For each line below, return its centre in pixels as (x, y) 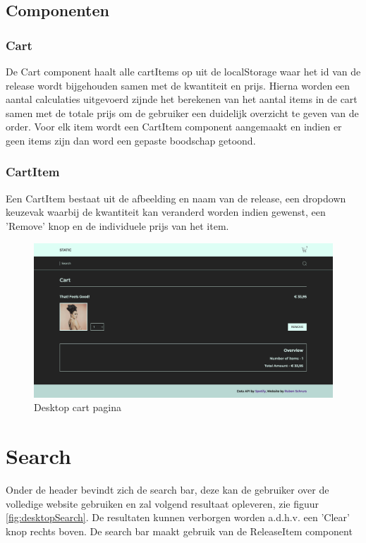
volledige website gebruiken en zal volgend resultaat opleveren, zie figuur (163, 503)
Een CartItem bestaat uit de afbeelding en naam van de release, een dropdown (176, 198)
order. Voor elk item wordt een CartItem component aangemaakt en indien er (174, 127)
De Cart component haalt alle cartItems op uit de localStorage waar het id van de (183, 71)
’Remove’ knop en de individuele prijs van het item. (117, 225)
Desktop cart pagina (78, 407)
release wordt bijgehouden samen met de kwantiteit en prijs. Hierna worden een (178, 85)
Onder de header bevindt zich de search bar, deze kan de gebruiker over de (167, 489)
